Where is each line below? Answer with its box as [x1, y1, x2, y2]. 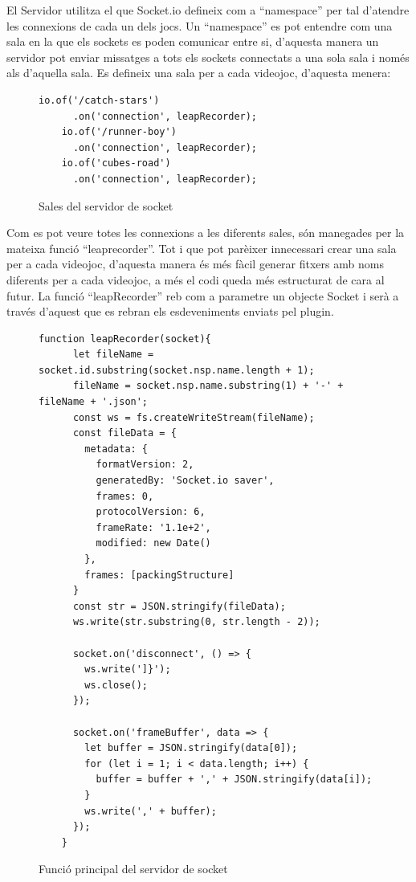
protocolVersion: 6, [96, 506, 206, 518]
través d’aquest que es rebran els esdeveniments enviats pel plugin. [6, 303, 334, 320]
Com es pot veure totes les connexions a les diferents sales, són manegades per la [6, 224, 405, 241]
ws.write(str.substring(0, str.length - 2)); [72, 616, 320, 628]
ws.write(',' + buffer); [84, 805, 217, 817]
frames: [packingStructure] [84, 569, 235, 581]
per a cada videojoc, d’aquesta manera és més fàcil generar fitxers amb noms [6, 255, 384, 272]
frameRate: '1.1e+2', [96, 521, 211, 533]
